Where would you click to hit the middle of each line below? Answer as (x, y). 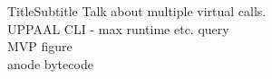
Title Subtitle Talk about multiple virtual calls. (137, 11)
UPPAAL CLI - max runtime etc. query (118, 28)
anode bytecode (50, 63)
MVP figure (40, 46)
